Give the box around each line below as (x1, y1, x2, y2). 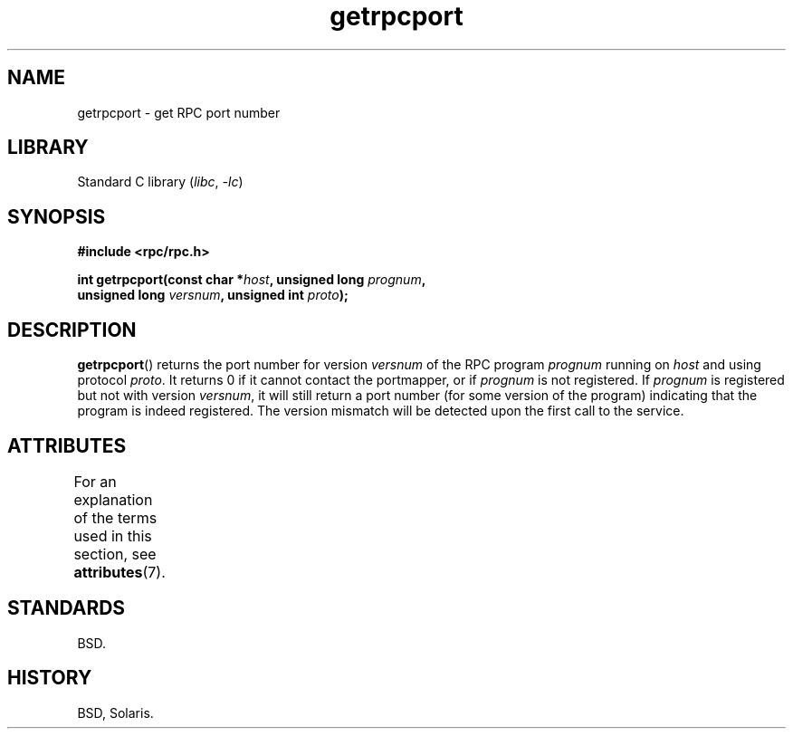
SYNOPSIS (7, 205, 106, 228)
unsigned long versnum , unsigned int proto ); (77, 287, 349, 303)
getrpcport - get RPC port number (77, 104, 281, 120)
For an (73, 472, 117, 491)
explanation (73, 490, 153, 509)
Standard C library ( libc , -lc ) (77, 174, 244, 190)
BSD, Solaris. (77, 704, 154, 721)
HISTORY (7, 666, 92, 690)
